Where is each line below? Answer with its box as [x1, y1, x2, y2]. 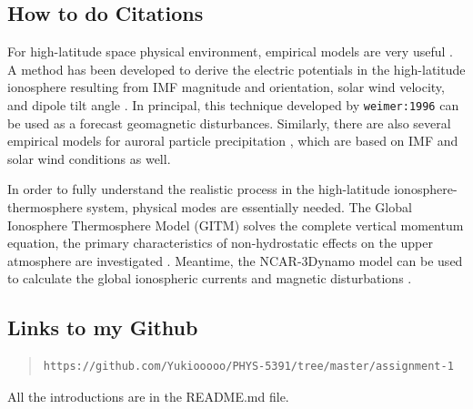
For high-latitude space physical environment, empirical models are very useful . [7, 42, 453, 61]
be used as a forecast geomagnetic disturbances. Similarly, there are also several [7, 113, 451, 132]
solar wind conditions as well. [7, 148, 171, 168]
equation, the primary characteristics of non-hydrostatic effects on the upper [7, 233, 433, 252]
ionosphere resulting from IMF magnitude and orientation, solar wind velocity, [7, 77, 445, 97]
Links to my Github [7, 313, 198, 342]
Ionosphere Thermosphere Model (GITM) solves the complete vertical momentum [7, 215, 464, 234]
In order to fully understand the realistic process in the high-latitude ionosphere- [7, 179, 458, 199]
